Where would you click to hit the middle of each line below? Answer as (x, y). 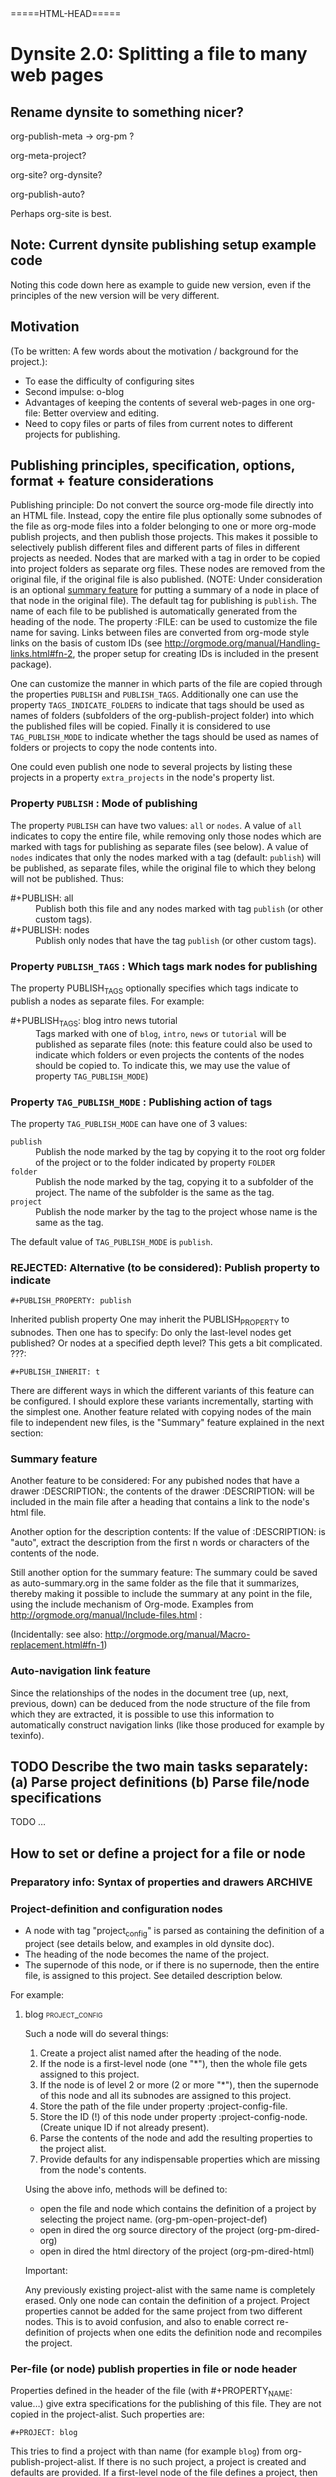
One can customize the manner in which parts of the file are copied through (166, 684)
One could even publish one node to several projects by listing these (151, 767)
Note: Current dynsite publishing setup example (163, 245)
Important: (46, 2270)
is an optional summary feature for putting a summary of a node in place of (165, 590)
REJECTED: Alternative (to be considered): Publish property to (165, 1267)
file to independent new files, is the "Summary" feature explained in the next (167, 1423)
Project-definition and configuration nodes (116, 1909)
